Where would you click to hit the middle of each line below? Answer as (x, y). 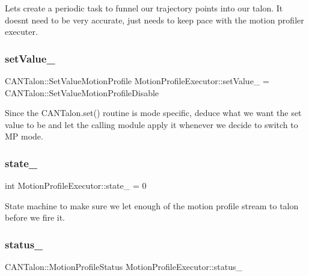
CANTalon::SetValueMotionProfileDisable (82, 92)
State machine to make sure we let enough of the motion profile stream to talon (152, 205)
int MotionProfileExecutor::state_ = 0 (76, 186)
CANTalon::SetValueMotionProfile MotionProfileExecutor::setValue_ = (137, 81)
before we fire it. (35, 217)
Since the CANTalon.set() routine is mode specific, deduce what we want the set (153, 113)
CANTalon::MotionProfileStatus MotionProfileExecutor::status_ (124, 267)
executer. (21, 32)
